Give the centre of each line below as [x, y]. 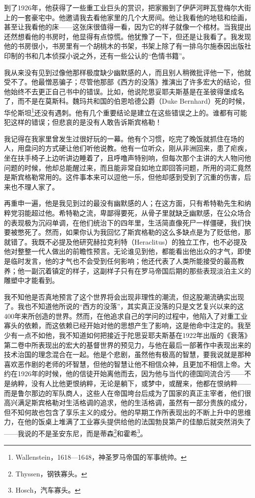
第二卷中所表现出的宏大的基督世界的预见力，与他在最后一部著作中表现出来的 [127, 345]
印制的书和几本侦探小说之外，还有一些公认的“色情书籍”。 [97, 55]
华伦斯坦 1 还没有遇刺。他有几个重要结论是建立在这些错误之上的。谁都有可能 [126, 111]
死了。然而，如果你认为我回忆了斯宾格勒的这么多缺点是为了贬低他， [134, 232]
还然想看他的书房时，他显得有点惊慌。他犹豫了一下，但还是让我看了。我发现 [127, 36]
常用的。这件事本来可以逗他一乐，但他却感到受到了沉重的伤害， [141, 177]
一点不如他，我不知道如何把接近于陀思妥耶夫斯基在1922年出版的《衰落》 [134, 335]
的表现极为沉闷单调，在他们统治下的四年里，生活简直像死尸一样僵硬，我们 [124, 222]
